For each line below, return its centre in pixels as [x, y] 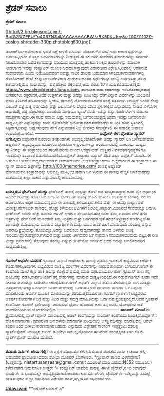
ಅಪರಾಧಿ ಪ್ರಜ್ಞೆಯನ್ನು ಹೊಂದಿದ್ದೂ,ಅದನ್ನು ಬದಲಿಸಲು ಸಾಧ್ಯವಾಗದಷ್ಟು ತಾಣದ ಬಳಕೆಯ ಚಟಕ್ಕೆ [70, 230]
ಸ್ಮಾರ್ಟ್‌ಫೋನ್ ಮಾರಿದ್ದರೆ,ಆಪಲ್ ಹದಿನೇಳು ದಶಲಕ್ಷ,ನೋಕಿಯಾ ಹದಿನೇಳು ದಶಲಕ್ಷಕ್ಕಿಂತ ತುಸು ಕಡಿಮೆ [75, 331]
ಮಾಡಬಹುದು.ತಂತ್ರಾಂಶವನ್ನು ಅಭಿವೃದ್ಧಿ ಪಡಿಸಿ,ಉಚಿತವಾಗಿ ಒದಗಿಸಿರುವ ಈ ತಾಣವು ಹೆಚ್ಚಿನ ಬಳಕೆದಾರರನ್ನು [78, 171]
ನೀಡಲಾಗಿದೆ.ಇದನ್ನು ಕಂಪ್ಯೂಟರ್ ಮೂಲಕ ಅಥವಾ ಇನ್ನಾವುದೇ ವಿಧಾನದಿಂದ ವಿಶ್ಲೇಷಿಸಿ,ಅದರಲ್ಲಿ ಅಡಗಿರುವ [77, 68]
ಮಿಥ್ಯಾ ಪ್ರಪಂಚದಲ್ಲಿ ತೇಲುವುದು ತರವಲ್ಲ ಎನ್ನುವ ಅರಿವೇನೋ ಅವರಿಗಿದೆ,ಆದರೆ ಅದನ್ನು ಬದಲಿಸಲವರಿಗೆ [75, 240]
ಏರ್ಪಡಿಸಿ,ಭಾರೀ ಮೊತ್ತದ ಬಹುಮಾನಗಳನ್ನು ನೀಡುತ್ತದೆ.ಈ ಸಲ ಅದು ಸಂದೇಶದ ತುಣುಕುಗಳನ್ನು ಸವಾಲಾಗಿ [77, 56]
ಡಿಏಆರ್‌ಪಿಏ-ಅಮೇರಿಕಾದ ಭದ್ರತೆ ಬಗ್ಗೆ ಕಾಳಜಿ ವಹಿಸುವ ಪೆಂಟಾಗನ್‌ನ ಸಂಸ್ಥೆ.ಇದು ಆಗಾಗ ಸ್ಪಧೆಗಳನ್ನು [74, 51]
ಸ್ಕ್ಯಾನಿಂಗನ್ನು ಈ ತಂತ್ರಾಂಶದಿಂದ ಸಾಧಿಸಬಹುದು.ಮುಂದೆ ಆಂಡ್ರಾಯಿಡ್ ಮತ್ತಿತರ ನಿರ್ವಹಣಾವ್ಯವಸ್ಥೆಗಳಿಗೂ [75, 150]
